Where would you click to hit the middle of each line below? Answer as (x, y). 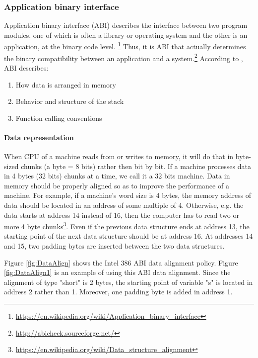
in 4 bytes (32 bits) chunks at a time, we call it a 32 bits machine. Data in (117, 176)
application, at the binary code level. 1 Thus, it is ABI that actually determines (125, 46)
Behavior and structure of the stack (70, 101)
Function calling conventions (59, 118)
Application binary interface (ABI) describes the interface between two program (126, 25)
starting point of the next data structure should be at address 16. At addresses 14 (129, 236)
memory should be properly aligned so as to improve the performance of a (117, 185)
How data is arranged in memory (66, 84)
